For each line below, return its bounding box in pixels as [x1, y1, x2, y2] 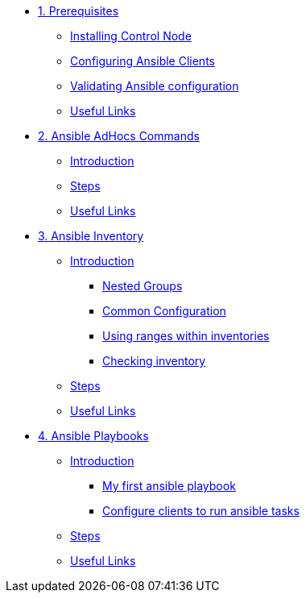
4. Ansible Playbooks [38, 429, 149, 443]
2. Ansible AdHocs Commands [38, 129, 200, 143]
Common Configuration [102, 304, 226, 318]
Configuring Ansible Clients [70, 54, 215, 68]
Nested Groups [102, 279, 183, 293]
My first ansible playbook [102, 479, 236, 493]
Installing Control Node [70, 29, 192, 43]
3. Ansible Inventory [38, 229, 144, 243]
